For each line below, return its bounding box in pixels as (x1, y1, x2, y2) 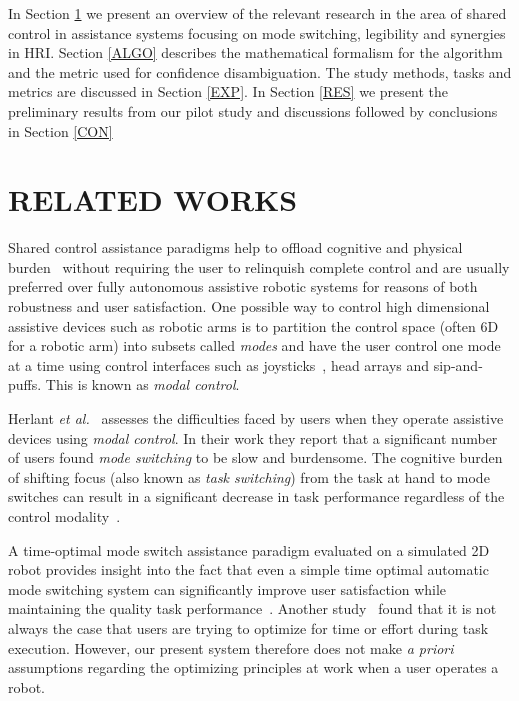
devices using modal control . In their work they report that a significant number (8, 427, 498, 448)
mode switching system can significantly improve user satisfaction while (8, 578, 447, 599)
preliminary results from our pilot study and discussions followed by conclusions (8, 100, 498, 121)
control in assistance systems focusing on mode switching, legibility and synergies (8, 22, 506, 43)
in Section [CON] (8, 120, 113, 141)
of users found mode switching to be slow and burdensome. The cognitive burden (8, 447, 503, 468)
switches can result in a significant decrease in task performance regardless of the (8, 486, 505, 507)
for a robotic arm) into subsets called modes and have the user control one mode (8, 335, 501, 356)
